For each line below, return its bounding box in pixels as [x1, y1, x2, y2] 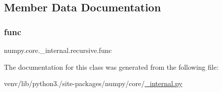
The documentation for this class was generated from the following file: [4, 61, 219, 72]
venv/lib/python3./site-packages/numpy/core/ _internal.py [4, 78, 183, 89]
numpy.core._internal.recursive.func [4, 45, 112, 55]
